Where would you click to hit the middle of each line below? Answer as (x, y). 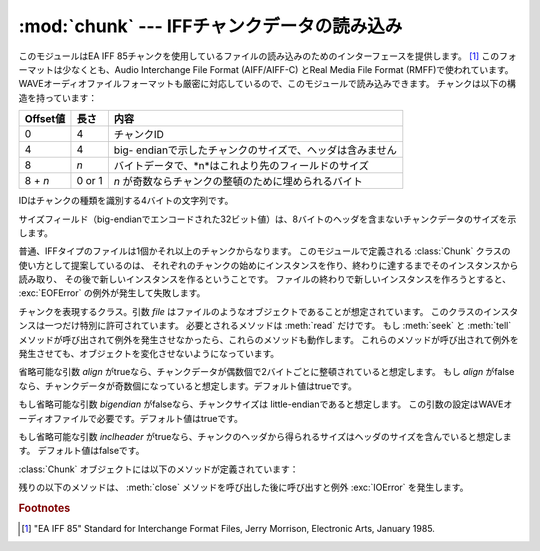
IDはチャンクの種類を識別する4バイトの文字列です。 (126, 201)
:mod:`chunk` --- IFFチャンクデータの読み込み (210, 26)
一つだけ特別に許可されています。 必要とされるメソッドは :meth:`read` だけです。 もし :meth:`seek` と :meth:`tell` (278, 326)
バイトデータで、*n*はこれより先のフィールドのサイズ (241, 166)
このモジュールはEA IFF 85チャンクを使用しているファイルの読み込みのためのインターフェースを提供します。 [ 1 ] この (259, 56)
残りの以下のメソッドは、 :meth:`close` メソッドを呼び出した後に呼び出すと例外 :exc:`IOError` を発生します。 (243, 487)
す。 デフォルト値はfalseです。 (81, 451)
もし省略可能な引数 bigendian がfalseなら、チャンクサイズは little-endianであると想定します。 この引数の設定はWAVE (261, 404)
